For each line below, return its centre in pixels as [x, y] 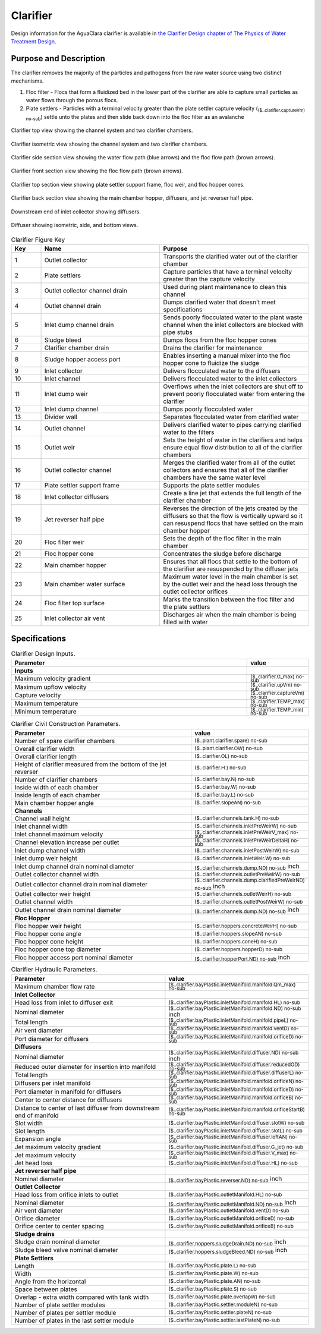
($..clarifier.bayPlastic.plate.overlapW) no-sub [222, 1297]
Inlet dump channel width [50, 851]
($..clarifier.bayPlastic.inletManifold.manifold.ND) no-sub [235, 1008]
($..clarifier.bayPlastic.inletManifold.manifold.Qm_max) [232, 984]
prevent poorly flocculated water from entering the [234, 394]
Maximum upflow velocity [51, 687]
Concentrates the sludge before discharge [222, 553]
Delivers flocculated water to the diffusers [222, 370]
